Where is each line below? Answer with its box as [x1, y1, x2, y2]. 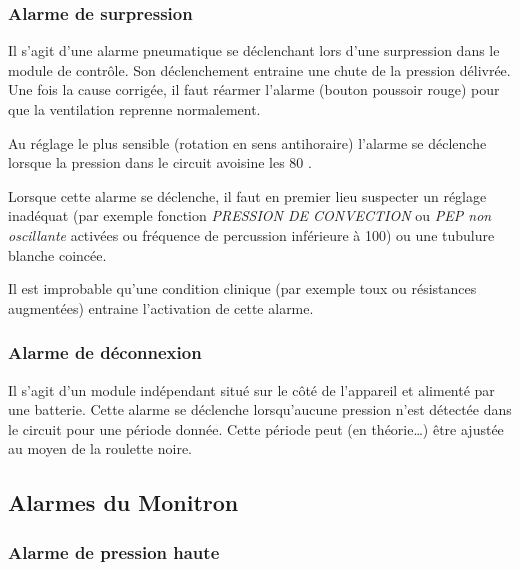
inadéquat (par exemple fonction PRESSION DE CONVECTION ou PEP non [8, 205, 492, 226]
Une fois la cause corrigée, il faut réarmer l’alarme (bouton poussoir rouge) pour [8, 79, 500, 100]
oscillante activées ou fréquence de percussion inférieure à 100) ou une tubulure [8, 224, 495, 245]
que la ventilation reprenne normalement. [8, 99, 261, 119]
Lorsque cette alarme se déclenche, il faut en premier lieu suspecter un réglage [8, 185, 487, 206]
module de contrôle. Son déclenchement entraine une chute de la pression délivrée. [8, 59, 511, 80]
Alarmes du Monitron [8, 487, 239, 518]
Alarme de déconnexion [8, 340, 202, 365]
